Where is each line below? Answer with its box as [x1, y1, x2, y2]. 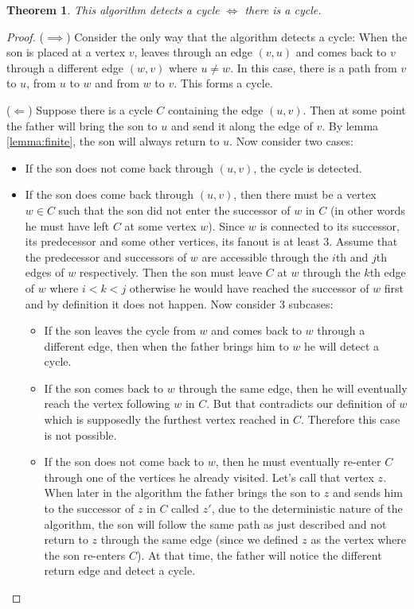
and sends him [332, 484, 403, 501]
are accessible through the [201, 248, 329, 265]
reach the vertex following [44, 395, 170, 412]
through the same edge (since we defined [100, 531, 299, 548]
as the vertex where [310, 531, 407, 548]
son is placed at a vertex [6, 44, 126, 60]
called [171, 500, 200, 517]
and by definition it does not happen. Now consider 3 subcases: [25, 295, 334, 312]
